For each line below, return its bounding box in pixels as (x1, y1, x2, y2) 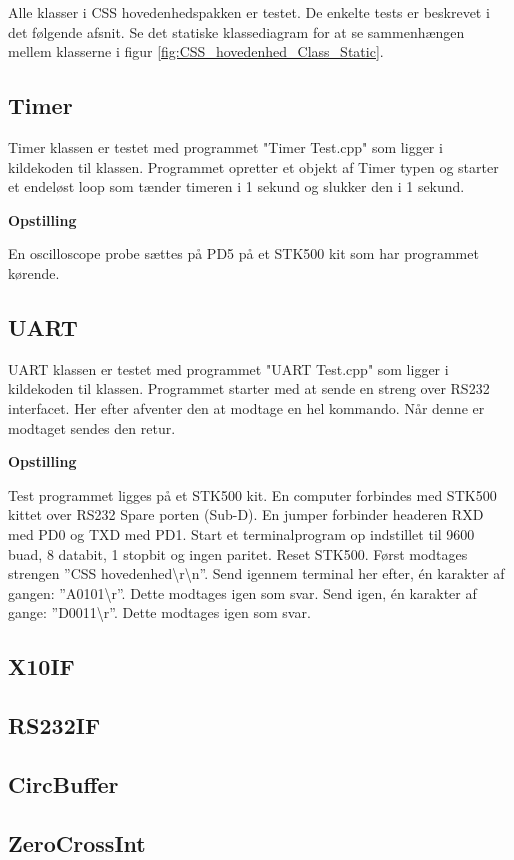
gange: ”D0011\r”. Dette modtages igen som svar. (8, 602, 311, 623)
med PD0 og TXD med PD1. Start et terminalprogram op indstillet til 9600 (8, 523, 475, 544)
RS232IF (8, 710, 101, 741)
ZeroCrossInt (8, 827, 146, 858)
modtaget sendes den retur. (8, 417, 176, 438)
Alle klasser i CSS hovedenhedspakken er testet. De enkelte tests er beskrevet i (8, 2, 490, 22)
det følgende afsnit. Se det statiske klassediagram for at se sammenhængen (8, 21, 465, 42)
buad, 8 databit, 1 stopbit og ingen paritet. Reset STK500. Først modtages (8, 543, 468, 564)
